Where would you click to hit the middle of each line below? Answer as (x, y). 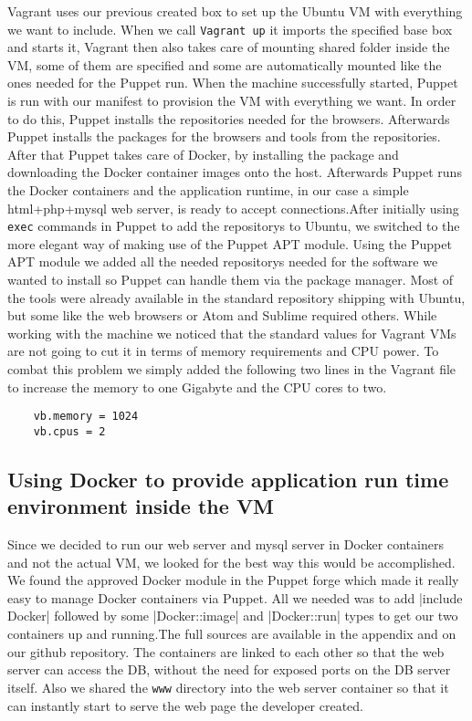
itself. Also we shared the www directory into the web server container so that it (228, 687)
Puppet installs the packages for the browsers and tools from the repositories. (224, 136)
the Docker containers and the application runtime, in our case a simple (208, 190)
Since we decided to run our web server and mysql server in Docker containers (226, 544)
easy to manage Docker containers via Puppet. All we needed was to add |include (235, 597)
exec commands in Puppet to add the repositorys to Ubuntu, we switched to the (234, 226)
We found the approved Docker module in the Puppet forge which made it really (233, 580)
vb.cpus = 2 (69, 431)
